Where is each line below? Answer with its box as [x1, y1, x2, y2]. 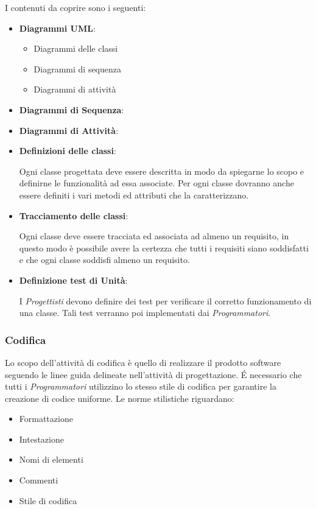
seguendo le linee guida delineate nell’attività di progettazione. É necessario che [5, 368, 302, 381]
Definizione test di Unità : [19, 273, 128, 286]
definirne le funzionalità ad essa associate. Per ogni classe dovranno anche [19, 177, 294, 189]
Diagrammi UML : [19, 21, 96, 34]
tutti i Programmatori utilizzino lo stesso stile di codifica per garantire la [5, 380, 276, 393]
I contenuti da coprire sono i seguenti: [5, 1, 146, 13]
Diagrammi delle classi [33, 42, 118, 55]
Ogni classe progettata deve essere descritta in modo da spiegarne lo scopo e [19, 164, 304, 177]
